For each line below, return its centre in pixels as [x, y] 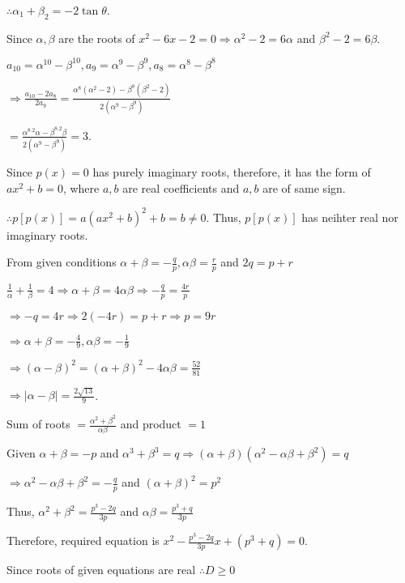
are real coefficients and [181, 187]
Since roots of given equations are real [101, 570]
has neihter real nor [350, 217]
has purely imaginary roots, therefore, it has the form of [232, 172]
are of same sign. [304, 187]
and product [151, 424]
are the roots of [97, 38]
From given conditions [62, 262]
